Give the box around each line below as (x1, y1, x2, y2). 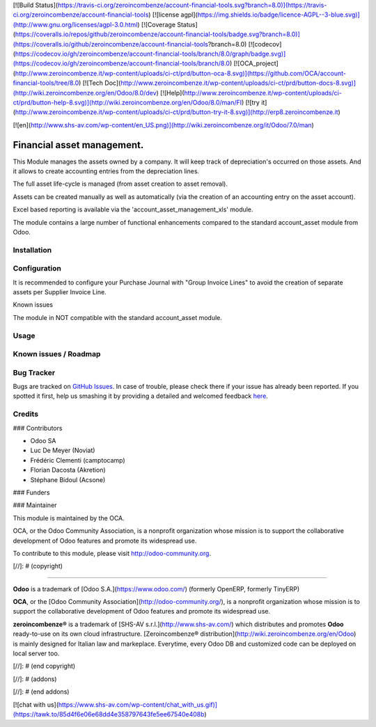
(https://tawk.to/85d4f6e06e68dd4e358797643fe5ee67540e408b (13, 710, 205, 718)
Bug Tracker (13, 367, 56, 377)
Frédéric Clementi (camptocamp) (30, 456, 125, 464)
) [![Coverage (136, 20, 176, 29)
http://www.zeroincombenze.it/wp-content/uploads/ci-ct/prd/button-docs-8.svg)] (120, 79, 357, 87)
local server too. (13, 649, 60, 657)
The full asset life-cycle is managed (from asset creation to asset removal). (13, 179, 228, 188)
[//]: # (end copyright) (13, 662, 76, 671)
